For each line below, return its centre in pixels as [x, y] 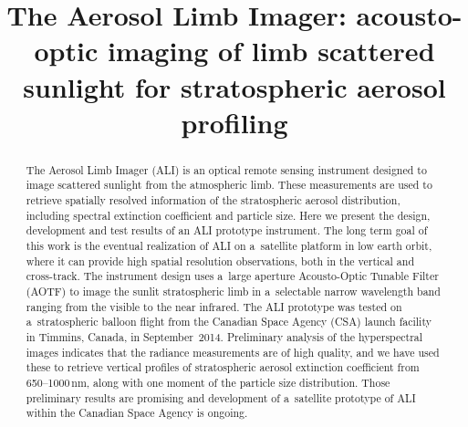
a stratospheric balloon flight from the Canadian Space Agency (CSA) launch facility [229, 322]
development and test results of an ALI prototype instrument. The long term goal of [227, 230]
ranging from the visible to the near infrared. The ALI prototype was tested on [214, 306]
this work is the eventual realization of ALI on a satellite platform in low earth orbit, [229, 246]
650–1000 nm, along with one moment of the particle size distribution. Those [208, 382]
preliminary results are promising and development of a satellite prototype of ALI [221, 397]
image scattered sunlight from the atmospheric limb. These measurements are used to [229, 185]
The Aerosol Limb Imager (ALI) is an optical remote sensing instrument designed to [226, 169]
